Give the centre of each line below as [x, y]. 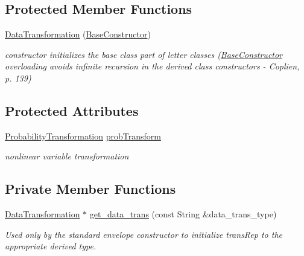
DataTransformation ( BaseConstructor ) [78, 34]
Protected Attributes [72, 110]
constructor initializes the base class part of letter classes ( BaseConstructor [144, 54]
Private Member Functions [90, 189]
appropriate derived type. [51, 246]
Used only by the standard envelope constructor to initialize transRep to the [144, 234]
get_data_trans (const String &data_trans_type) [183, 214]
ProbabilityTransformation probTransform [83, 136]
